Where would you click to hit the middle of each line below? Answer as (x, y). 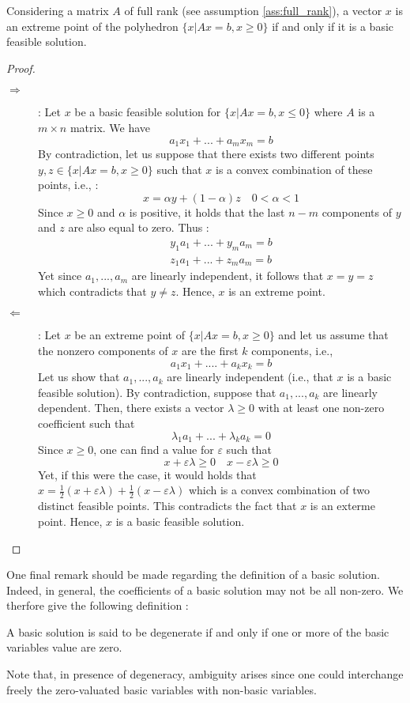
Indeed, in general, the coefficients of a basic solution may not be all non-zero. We (205, 590)
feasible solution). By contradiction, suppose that (157, 392)
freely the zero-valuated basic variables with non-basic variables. (162, 689)
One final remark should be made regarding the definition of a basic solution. (193, 574)
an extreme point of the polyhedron (92, 26)
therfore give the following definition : (98, 605)
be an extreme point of (130, 335)
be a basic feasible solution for (148, 112)
